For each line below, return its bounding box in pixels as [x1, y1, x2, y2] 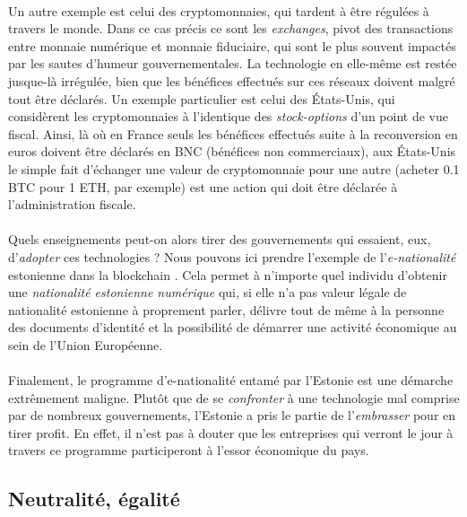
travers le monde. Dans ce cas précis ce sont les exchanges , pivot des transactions [8, 19, 454, 38]
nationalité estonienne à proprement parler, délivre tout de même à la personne [8, 300, 445, 319]
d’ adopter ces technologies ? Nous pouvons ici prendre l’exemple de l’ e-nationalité [8, 247, 456, 266]
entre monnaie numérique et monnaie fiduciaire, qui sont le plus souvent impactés [8, 36, 456, 55]
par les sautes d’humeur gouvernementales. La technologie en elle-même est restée [8, 54, 457, 73]
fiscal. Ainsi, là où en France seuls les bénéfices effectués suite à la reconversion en [8, 124, 458, 143]
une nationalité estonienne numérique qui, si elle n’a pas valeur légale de [8, 283, 407, 302]
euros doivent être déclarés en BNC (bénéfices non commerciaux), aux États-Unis [8, 142, 456, 161]
